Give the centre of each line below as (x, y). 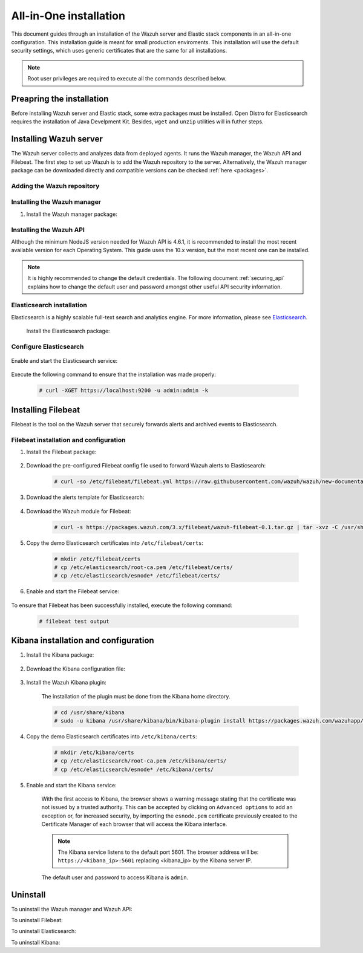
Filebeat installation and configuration (68, 440)
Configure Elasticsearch (47, 346)
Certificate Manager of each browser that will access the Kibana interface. (134, 824)
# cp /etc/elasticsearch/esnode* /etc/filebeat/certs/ (137, 576)
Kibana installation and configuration (83, 641)
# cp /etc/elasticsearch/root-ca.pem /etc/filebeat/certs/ (143, 568)
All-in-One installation (68, 16)
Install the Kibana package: (60, 655)
